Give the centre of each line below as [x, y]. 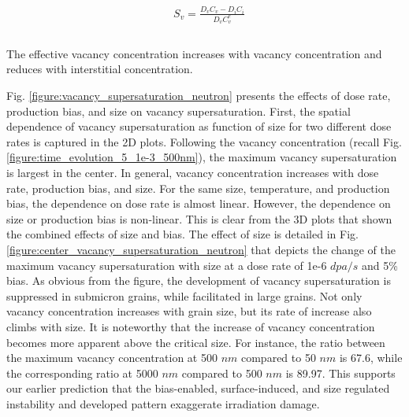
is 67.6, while [371, 358]
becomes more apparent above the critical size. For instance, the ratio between [196, 342]
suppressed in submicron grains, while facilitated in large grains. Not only [184, 295]
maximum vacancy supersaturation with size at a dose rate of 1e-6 [167, 265]
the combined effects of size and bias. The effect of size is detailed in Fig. [182, 234]
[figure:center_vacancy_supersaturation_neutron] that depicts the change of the [201, 250]
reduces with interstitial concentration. [100, 69]
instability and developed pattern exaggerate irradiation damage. [163, 403]
